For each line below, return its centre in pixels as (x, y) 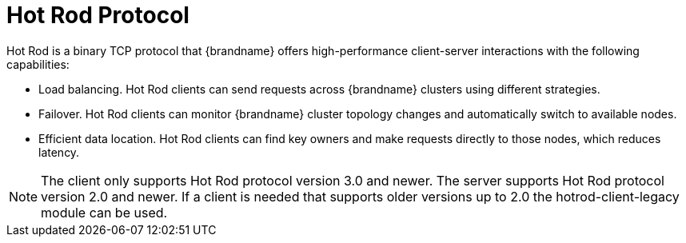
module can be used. (104, 212)
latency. (59, 152)
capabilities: (38, 64)
